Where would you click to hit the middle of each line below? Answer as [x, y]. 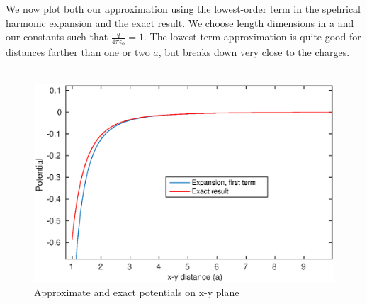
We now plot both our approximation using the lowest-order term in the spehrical [183, 9]
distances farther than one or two [78, 52]
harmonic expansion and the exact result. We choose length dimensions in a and [180, 22]
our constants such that [57, 36]
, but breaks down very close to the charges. [254, 52]
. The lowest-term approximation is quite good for [253, 36]
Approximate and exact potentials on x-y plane [137, 292]
